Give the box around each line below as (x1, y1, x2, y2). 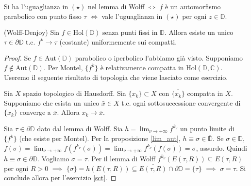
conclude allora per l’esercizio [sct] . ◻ (4, 172, 117, 183)
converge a (19, 107, 51, 117)
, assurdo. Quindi (196, 142, 247, 153)
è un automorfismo (165, 1, 221, 11)
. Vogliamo (37, 153, 69, 163)
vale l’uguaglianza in (101, 11, 163, 21)
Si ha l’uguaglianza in (4, 1, 68, 11)
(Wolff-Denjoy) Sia (4, 27, 60, 37)
